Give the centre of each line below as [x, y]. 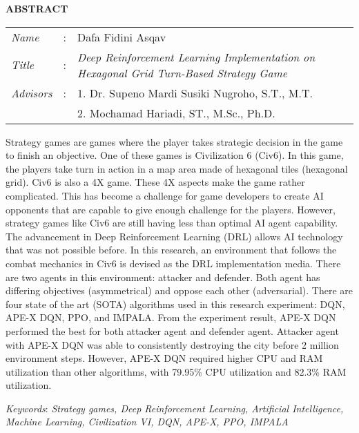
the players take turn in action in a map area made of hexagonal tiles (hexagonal [177, 168]
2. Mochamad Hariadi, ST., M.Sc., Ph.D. [176, 113]
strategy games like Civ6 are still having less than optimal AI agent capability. [172, 223]
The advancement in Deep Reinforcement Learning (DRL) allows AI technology [174, 236]
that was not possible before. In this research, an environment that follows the [171, 250]
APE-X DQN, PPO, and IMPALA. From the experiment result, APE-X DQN [171, 317]
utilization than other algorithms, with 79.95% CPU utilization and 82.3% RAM [176, 371]
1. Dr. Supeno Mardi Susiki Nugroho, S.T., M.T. [195, 93]
